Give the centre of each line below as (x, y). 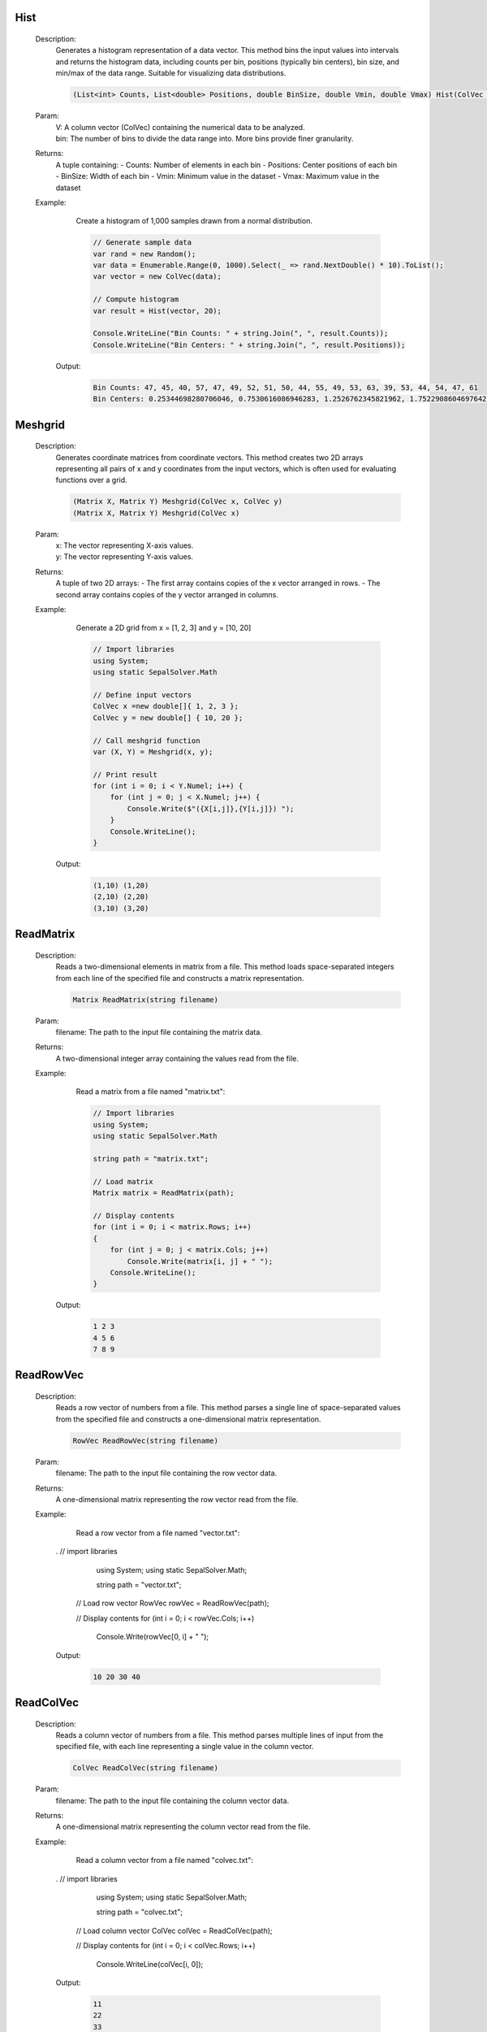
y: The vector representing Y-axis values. (125, 557)
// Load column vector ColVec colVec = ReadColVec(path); (174, 1930)
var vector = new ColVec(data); (157, 277)
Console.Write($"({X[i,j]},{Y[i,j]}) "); (211, 808)
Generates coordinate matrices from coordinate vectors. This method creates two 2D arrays (209, 457)
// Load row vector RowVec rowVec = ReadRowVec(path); (172, 1603)
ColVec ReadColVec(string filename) (146, 1768)
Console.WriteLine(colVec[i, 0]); (150, 1964)
